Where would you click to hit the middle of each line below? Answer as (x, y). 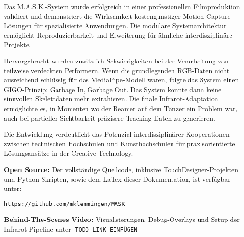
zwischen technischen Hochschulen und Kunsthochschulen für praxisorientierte (120, 143)
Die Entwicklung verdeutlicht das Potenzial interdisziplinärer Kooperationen (117, 134)
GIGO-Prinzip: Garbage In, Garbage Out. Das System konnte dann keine (113, 89)
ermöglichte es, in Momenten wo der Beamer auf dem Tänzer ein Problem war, (121, 108)
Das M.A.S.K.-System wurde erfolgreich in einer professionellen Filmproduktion (122, 6)
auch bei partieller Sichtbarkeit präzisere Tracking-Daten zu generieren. (109, 118)
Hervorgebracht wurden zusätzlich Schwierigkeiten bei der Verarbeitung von (116, 60)
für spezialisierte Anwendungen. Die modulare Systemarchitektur (130, 25)
